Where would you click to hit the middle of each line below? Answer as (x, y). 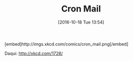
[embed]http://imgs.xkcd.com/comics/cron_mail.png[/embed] (66, 44)
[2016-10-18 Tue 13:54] (81, 22)
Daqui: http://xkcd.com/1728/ (34, 53)
